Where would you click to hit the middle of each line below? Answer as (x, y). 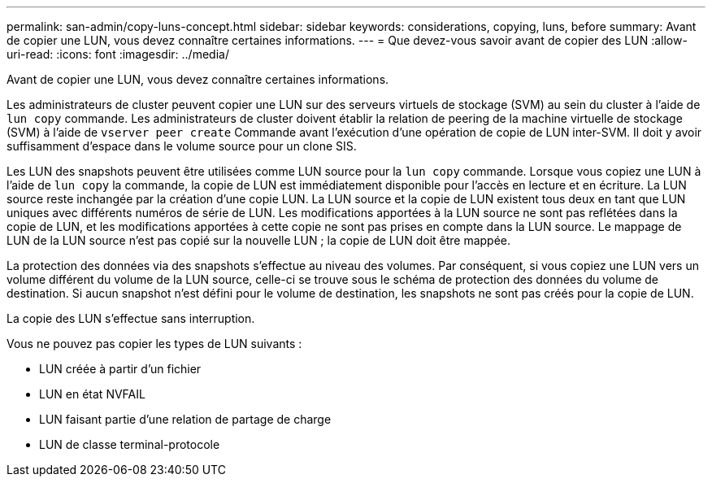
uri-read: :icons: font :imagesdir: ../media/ (118, 54)
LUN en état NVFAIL (92, 394)
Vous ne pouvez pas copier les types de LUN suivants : (154, 344)
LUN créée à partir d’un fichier (120, 369)
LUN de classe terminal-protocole (130, 444)
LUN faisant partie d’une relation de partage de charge (185, 419)
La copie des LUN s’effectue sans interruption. (131, 318)
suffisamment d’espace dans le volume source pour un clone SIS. (182, 146)
